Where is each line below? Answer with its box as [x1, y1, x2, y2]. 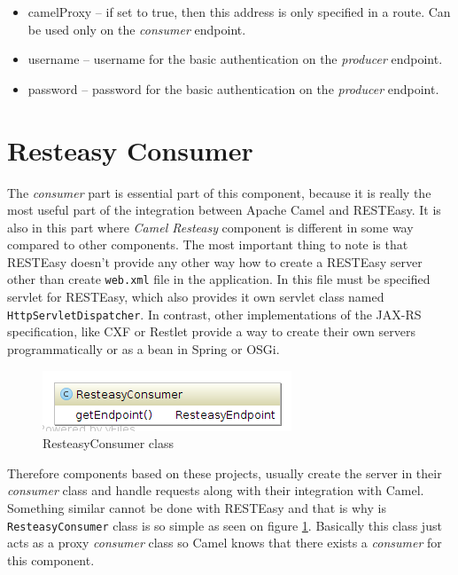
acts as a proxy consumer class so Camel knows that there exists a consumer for [7, 533, 442, 552]
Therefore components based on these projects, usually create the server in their [7, 463, 442, 482]
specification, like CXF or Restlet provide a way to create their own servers [7, 322, 415, 341]
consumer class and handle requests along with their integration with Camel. [7, 481, 424, 500]
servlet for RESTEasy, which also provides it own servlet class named [7, 287, 384, 306]
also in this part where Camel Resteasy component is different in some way [7, 217, 414, 236]
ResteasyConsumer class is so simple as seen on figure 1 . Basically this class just [7, 516, 442, 534]
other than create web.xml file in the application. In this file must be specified [7, 270, 431, 288]
